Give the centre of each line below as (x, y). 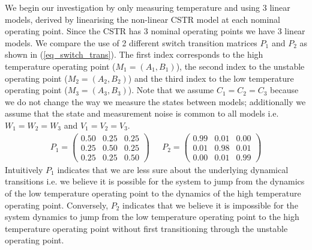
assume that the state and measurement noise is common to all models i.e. (142, 113)
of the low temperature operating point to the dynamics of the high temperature (153, 193)
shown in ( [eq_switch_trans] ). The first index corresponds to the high (134, 54)
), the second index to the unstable (240, 66)
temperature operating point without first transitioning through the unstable (146, 228)
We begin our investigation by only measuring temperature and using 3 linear (148, 7)
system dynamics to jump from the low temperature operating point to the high (152, 217)
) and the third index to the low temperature (211, 78)
